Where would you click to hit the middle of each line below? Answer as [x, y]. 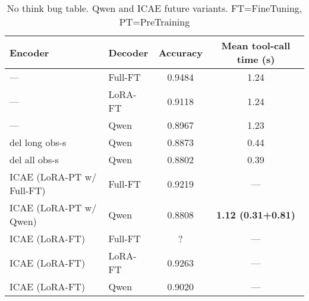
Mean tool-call [256, 45]
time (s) [256, 59]
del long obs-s [38, 142]
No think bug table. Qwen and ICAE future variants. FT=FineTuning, [154, 8]
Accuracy [181, 52]
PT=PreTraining [154, 22]
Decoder [128, 52]
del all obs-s [34, 159]
